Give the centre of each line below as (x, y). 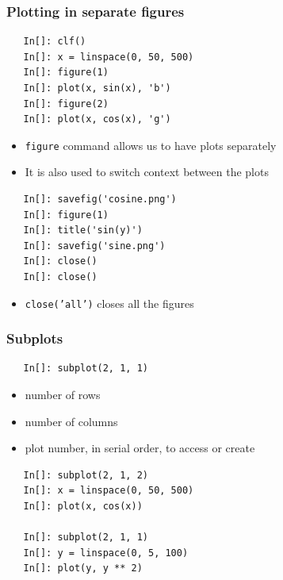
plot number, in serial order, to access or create (140, 448)
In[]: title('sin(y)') (83, 230)
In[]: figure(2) (66, 104)
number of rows (63, 395)
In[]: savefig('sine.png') (94, 246)
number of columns (71, 421)
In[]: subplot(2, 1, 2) (86, 475)
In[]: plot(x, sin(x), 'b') (97, 88)
